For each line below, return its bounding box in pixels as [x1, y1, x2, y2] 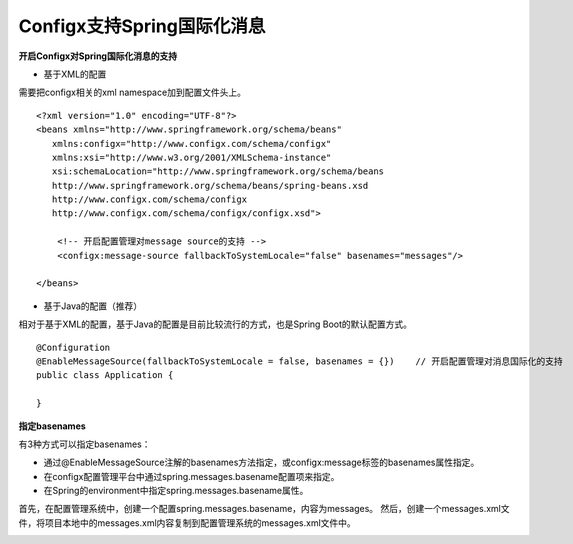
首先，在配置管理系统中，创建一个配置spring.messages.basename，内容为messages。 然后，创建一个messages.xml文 [18, 503, 510, 515]
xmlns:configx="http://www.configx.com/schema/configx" [51, 138, 332, 149]
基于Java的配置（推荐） [43, 300, 143, 312]
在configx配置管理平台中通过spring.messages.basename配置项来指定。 [43, 470, 340, 482]
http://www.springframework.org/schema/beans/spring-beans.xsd [51, 180, 369, 191]
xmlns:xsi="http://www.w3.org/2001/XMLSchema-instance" [51, 151, 332, 163]
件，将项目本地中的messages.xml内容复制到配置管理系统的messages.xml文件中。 [18, 516, 357, 529]
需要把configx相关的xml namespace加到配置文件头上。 [18, 86, 247, 99]
